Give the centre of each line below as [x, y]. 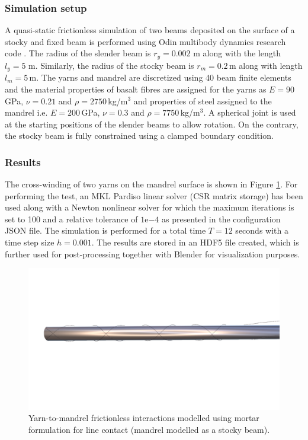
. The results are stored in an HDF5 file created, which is [195, 242]
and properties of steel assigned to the [203, 101]
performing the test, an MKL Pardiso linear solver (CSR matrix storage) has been [154, 195]
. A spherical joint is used [250, 112]
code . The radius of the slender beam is [78, 53]
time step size [30, 242]
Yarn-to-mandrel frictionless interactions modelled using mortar [144, 418]
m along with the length [237, 53]
